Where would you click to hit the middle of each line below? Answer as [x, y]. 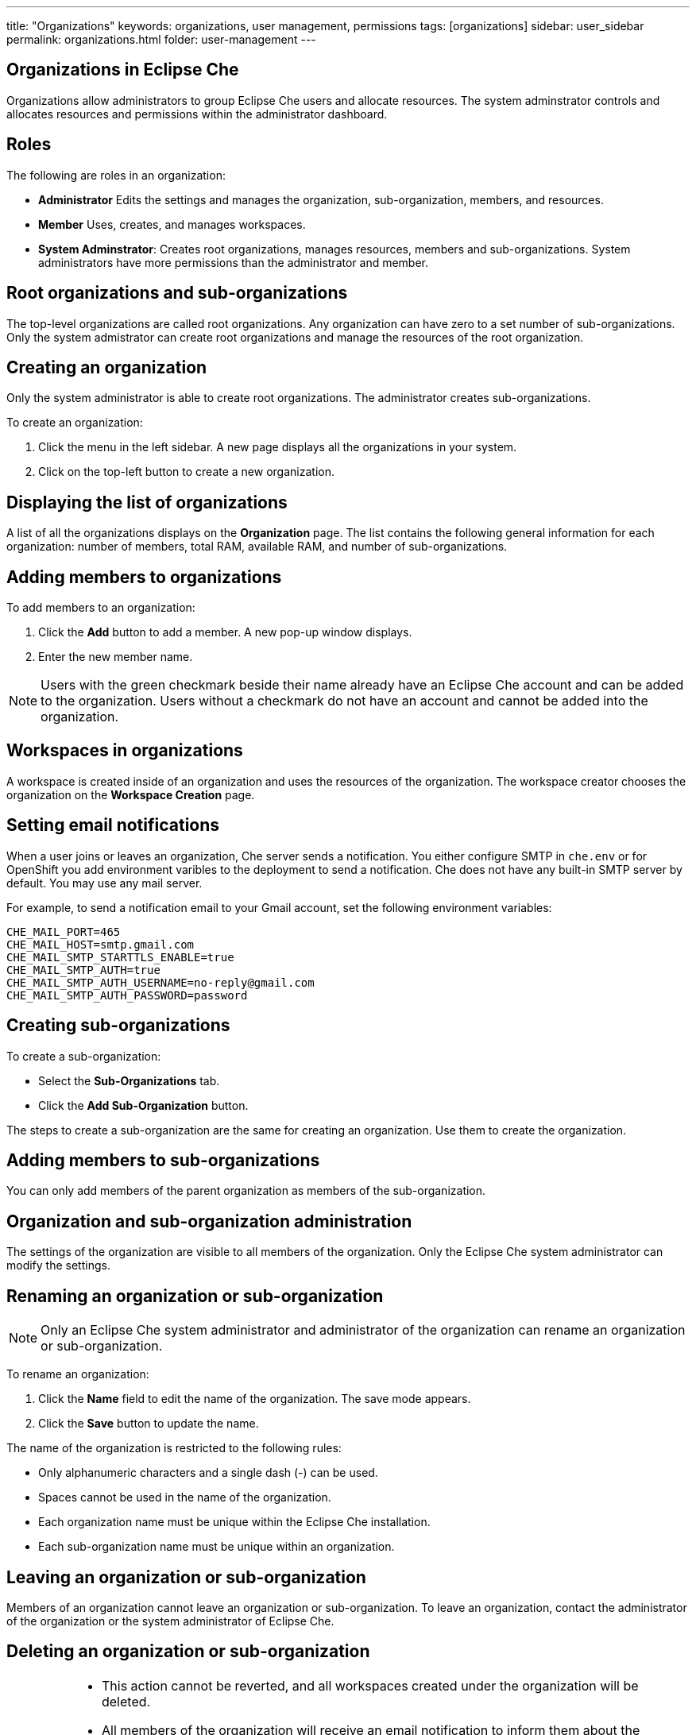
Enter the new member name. [116, 657]
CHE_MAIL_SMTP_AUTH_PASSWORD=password [127, 995]
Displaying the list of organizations [147, 502]
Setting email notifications [113, 825]
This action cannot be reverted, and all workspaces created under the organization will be [370, 1685]
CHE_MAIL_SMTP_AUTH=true [83, 970]
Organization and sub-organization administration [209, 1221]
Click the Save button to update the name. [149, 1424]
